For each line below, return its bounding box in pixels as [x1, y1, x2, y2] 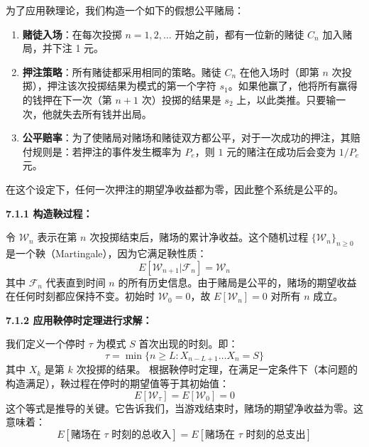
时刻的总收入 [111, 429, 172, 440]
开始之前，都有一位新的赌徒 [175, 26, 304, 41]
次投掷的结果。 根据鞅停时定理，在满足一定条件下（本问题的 [76, 362, 358, 377]
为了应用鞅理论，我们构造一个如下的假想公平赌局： [6, 3, 244, 17]
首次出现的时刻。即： [138, 336, 238, 351]
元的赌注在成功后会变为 [226, 144, 336, 158]
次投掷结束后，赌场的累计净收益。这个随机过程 [89, 230, 309, 244]
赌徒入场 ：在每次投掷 [22, 26, 122, 41]
